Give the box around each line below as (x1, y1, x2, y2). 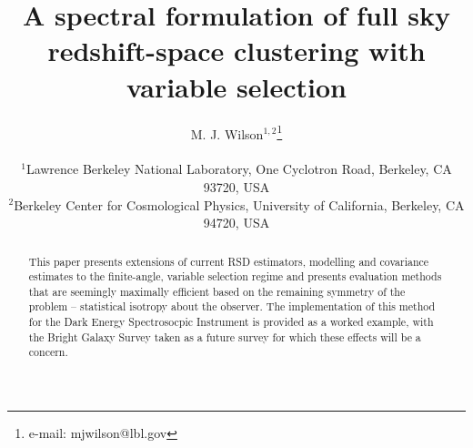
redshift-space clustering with (47, 32, 426, 69)
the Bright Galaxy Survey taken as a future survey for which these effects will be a (28, 329, 421, 344)
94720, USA (203, 213, 270, 232)
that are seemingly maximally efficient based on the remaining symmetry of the (28, 283, 406, 299)
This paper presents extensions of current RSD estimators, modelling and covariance (28, 253, 429, 269)
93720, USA (203, 177, 270, 196)
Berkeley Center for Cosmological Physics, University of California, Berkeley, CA (14, 195, 465, 214)
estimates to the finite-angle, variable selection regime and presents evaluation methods (28, 269, 442, 284)
